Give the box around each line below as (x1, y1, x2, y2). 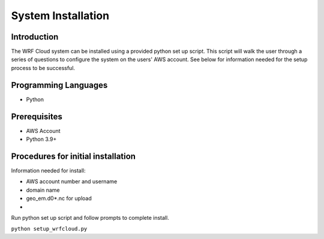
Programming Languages (11, 80, 108, 90)
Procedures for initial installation (11, 151, 136, 161)
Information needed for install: (11, 167, 86, 174)
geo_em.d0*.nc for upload (26, 195, 92, 202)
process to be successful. (11, 64, 75, 71)
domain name (26, 186, 60, 193)
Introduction (11, 32, 59, 42)
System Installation (11, 9, 110, 22)
